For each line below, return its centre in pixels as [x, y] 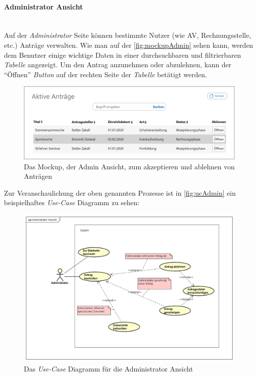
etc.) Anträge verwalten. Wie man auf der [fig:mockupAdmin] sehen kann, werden [129, 45]
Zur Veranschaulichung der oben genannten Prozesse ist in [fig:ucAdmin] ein [120, 192]
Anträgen [38, 176]
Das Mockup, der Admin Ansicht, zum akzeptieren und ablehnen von [129, 166]
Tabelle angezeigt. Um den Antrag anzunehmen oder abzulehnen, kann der [118, 64]
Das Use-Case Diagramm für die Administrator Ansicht [109, 368]
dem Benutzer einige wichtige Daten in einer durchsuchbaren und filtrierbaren [123, 55]
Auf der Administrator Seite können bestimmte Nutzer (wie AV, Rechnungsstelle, [128, 35]
